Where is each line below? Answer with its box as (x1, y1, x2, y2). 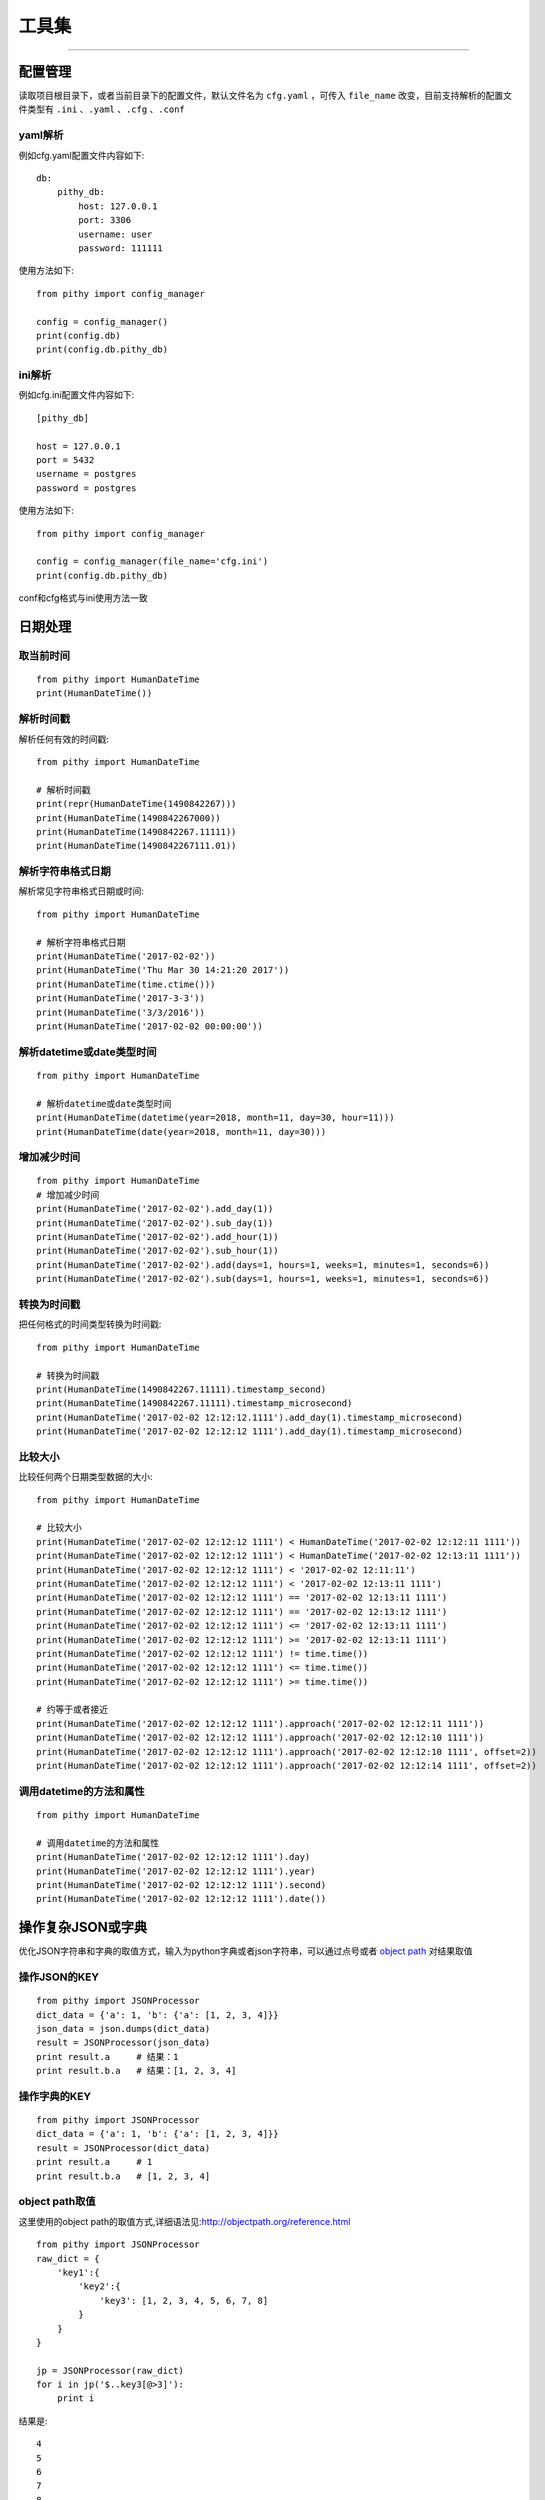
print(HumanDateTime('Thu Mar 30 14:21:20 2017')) (36, 965, 290, 976)
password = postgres (36, 482, 137, 494)
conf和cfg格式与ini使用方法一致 (18, 592, 149, 604)
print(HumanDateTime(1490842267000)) (36, 812, 222, 824)
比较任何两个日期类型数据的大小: (18, 1471, 154, 1483)
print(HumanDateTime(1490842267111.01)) (36, 840, 237, 852)
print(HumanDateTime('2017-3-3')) (36, 993, 205, 1004)
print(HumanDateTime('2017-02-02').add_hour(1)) (36, 1231, 279, 1243)
